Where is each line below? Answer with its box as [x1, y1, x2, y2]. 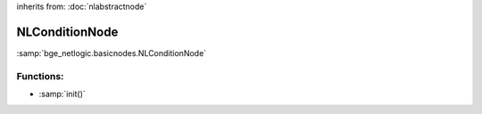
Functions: [16, 69, 64, 82]
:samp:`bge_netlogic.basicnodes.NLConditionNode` [16, 47, 207, 58]
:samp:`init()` [38, 89, 87, 100]
